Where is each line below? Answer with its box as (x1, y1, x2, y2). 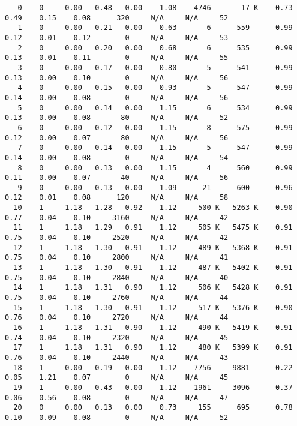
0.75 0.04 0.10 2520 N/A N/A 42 (5, 233, 229, 242)
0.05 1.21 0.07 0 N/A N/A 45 (5, 373, 229, 382)
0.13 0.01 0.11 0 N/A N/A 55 (5, 53, 229, 62)
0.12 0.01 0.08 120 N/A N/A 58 (5, 193, 229, 202)
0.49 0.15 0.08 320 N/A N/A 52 (5, 13, 229, 22)
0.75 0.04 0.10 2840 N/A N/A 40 (5, 273, 229, 282)
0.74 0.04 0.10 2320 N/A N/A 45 (5, 333, 229, 342)
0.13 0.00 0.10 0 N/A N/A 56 (5, 73, 229, 82)
